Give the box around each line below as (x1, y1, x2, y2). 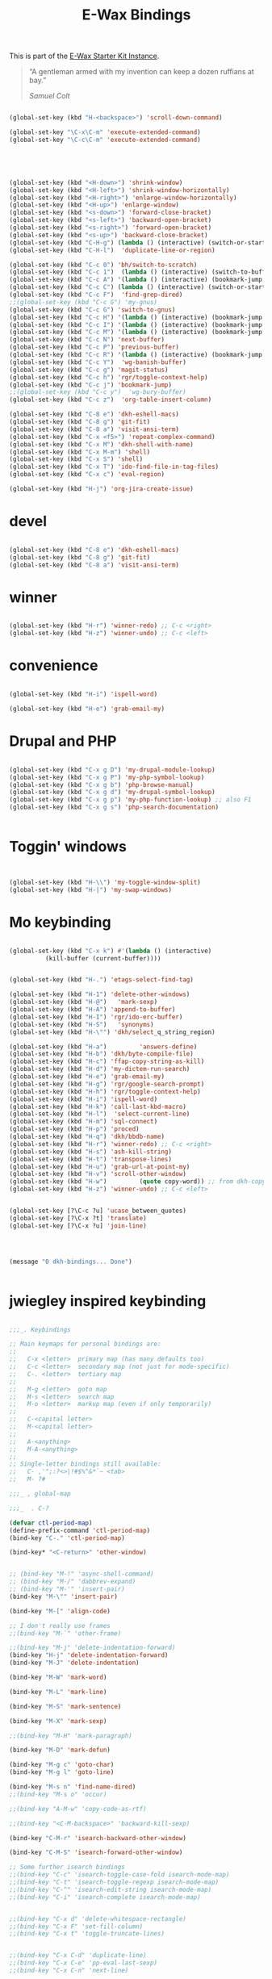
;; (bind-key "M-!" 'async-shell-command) (9, 1570, 154, 1579)
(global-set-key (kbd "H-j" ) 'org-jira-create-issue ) (9, 485, 195, 493)
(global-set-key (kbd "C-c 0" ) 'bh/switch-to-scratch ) (9, 261, 198, 269)
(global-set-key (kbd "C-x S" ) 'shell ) (9, 455, 144, 463)
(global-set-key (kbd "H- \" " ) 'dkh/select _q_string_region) (9, 1027, 216, 1036)
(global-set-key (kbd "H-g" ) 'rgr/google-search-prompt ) (9, 1080, 205, 1088)
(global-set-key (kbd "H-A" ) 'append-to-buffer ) (9, 1006, 176, 1014)
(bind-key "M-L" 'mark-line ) (9, 1688, 107, 1696)
